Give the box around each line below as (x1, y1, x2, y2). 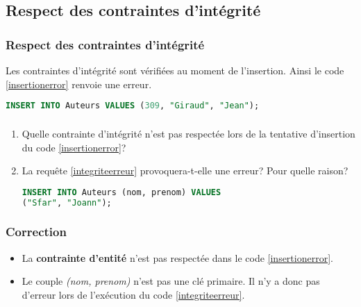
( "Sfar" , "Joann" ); (22, 197, 112, 208)
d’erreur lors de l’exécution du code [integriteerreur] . (22, 287, 245, 301)
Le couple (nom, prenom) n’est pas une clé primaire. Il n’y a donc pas (22, 274, 320, 288)
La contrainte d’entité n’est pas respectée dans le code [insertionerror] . (22, 250, 333, 265)
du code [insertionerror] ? (22, 140, 126, 154)
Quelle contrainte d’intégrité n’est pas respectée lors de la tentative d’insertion (22, 126, 355, 140)
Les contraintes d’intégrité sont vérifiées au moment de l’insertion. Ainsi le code (6, 63, 344, 77)
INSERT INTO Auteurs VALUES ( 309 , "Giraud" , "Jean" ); (6, 101, 260, 111)
